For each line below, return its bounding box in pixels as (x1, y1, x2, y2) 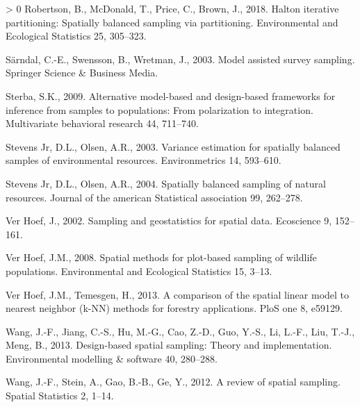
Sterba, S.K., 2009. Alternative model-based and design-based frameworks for (6, 88, 336, 103)
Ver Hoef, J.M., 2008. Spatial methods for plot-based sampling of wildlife (6, 250, 317, 265)
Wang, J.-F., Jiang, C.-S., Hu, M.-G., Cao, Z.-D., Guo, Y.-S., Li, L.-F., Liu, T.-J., (6, 324, 355, 338)
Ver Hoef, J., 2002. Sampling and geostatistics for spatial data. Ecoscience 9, (6, 213, 332, 228)
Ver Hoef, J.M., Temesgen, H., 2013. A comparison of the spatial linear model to (6, 287, 350, 301)
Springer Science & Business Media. (6, 65, 158, 80)
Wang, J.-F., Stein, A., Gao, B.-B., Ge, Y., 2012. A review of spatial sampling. (6, 374, 341, 389)
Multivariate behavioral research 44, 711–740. (6, 116, 199, 131)
